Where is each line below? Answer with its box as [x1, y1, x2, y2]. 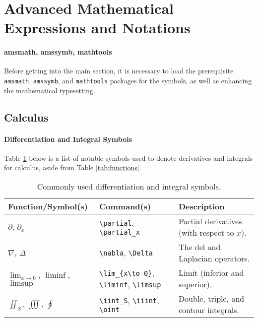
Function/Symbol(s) [8, 200, 88, 212]
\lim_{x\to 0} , [99, 266, 154, 278]
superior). [178, 278, 212, 290]
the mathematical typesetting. [4, 85, 96, 95]
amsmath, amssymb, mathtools [4, 47, 112, 57]
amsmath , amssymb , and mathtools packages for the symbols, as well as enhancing [4, 75, 252, 85]
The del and [178, 241, 221, 253]
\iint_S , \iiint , [99, 294, 159, 306]
